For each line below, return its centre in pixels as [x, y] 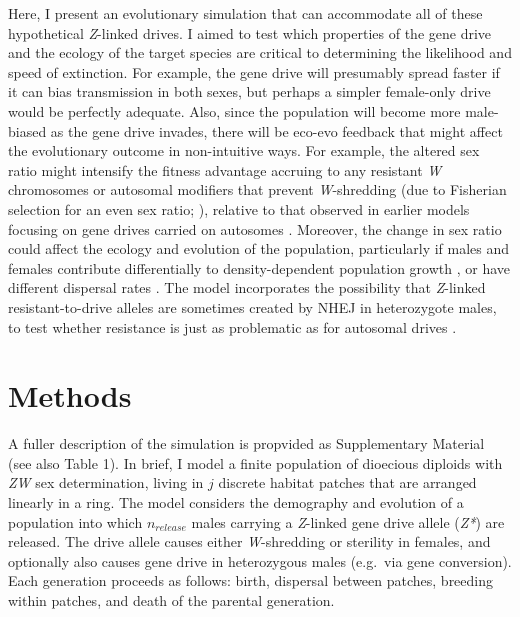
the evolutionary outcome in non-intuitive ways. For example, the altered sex [244, 150]
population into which [75, 521]
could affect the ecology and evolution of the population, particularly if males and [259, 248]
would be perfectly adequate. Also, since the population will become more [234, 110]
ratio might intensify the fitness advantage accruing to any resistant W [225, 169]
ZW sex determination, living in [106, 482]
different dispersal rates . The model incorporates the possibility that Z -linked [247, 287]
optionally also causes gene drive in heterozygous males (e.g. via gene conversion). [260, 560]
